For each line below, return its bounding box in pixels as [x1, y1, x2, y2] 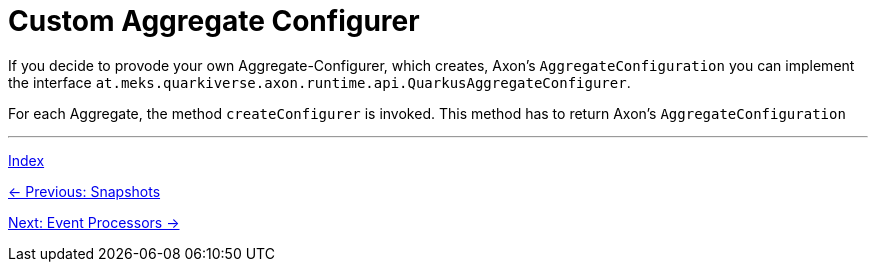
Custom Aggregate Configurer [8, 4, 420, 38]
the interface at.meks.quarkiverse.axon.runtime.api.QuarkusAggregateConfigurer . [8, 73, 631, 91]
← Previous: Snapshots [8, 182, 161, 200]
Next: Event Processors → [8, 213, 180, 231]
